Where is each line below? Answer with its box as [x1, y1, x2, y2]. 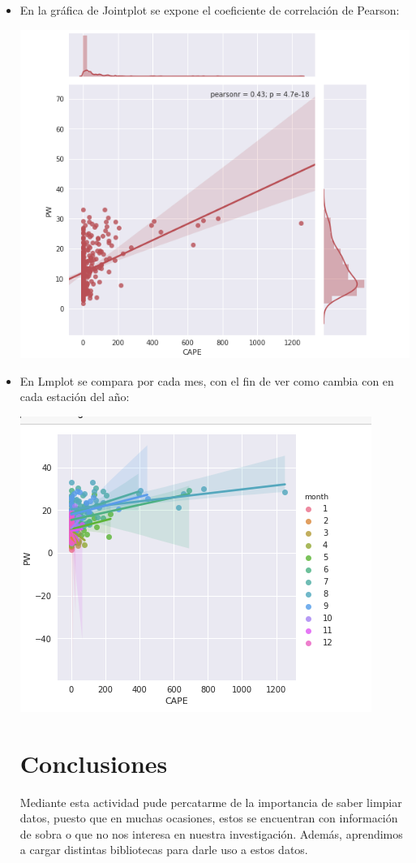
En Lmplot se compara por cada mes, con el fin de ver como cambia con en [19, 372, 394, 389]
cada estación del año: [19, 388, 130, 405]
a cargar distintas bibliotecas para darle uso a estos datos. [19, 841, 308, 858]
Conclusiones [19, 746, 168, 779]
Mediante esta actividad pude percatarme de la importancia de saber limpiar [19, 793, 402, 810]
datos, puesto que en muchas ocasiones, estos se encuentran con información [19, 809, 398, 826]
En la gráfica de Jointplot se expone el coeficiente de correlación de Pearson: [19, 2, 400, 18]
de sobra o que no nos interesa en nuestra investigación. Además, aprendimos [19, 825, 403, 842]
